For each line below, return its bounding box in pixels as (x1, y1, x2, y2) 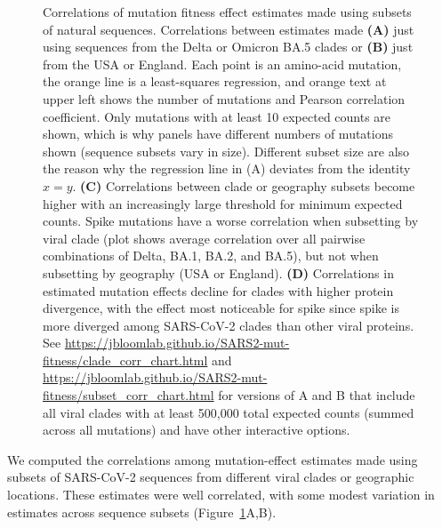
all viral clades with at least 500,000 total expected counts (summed (43, 403, 414, 421)
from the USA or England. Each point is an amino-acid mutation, (43, 54, 402, 73)
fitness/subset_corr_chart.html (43, 386, 214, 404)
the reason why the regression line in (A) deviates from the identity (43, 159, 411, 178)
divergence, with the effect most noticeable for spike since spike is (43, 299, 399, 317)
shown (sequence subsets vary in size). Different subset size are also (43, 141, 410, 160)
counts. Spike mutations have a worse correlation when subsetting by (43, 212, 419, 230)
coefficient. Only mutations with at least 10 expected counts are (43, 107, 391, 125)
